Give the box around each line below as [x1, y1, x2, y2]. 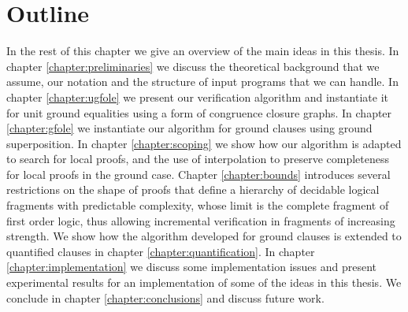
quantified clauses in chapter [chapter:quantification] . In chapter [6, 243, 315, 259]
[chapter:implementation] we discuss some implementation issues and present [6, 258, 377, 275]
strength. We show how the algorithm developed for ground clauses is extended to [6, 228, 402, 244]
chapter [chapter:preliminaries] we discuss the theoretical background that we [6, 58, 380, 74]
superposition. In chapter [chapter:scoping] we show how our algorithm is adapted [6, 135, 402, 151]
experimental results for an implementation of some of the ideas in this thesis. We [6, 274, 402, 291]
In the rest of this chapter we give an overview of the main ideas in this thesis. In [6, 43, 399, 59]
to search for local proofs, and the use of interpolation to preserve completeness [6, 150, 390, 167]
